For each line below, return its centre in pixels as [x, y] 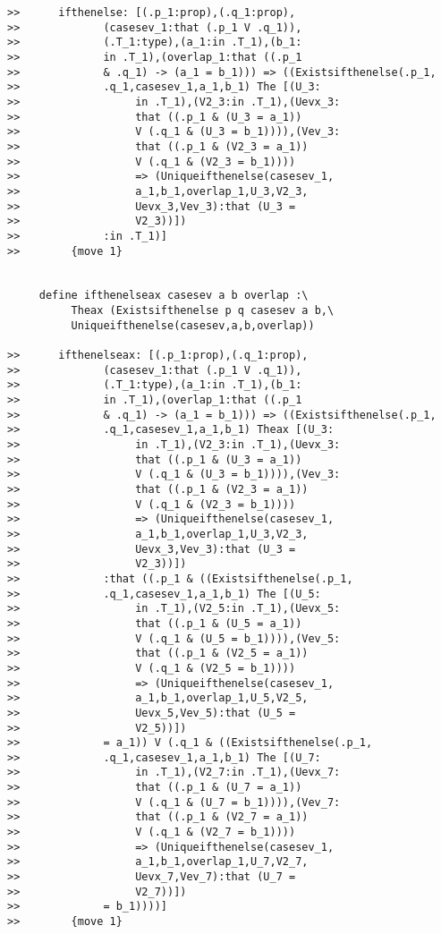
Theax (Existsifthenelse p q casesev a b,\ [203, 311]
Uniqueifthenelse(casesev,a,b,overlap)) [193, 325]
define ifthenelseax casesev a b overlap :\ [174, 296]
